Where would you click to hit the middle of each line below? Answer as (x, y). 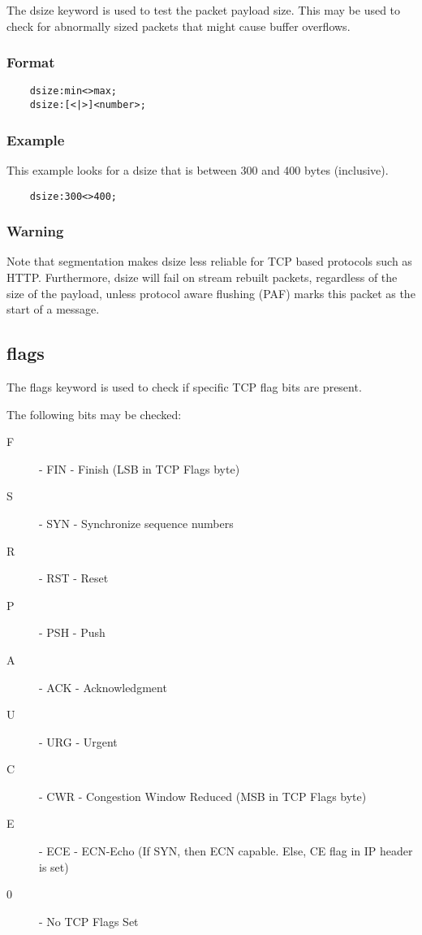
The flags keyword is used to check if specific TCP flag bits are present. (184, 386)
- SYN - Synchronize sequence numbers (136, 523)
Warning (35, 231)
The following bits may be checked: (94, 414)
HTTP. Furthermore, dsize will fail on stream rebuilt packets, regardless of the (202, 277)
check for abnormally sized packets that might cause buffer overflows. (179, 26)
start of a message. (53, 309)
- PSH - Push (72, 632)
